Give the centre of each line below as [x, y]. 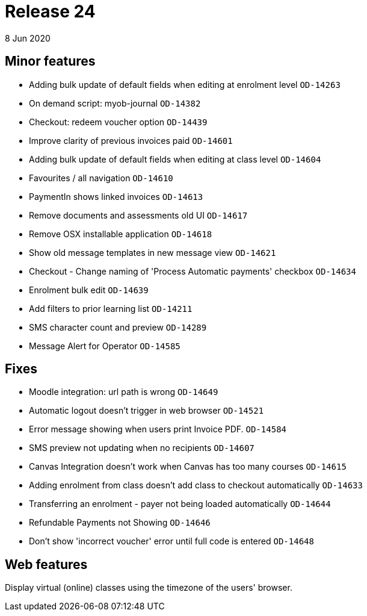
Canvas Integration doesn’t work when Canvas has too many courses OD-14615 [188, 467]
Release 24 [50, 11]
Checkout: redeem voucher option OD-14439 [118, 122]
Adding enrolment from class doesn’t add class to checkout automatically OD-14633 [196, 485]
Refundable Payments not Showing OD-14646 [120, 523]
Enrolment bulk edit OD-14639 [89, 290]
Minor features [50, 61]
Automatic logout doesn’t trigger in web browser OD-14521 [146, 411]
